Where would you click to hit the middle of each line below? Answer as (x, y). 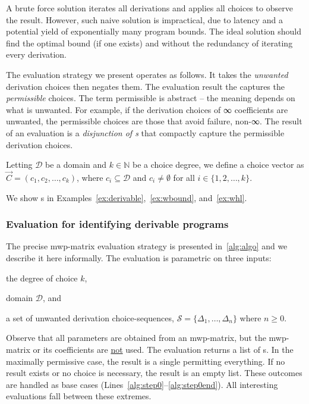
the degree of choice (42, 278)
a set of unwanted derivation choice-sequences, (90, 317)
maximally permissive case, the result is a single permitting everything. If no (146, 361)
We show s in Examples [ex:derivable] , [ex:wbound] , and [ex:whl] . (127, 197)
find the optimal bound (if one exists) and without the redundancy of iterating (149, 43)
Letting (19, 165)
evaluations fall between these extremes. (79, 396)
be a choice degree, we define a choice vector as (218, 165)
